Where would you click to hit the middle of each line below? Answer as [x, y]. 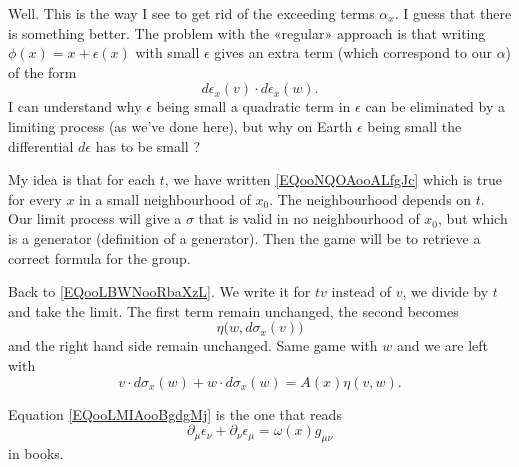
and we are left [442, 345]
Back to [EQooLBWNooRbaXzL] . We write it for [159, 291]
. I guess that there [453, 13]
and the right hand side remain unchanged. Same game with [193, 345]
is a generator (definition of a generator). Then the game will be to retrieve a [244, 237]
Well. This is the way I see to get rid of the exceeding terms [191, 13]
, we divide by [445, 291]
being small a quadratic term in [253, 106]
